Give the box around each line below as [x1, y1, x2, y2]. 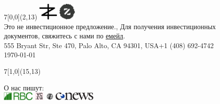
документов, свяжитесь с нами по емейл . [4, 31, 125, 41]
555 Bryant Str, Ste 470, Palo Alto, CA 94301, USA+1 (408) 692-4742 [4, 40, 214, 50]
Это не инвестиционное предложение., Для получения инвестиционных [4, 21, 216, 31]
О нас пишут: [4, 82, 44, 92]
